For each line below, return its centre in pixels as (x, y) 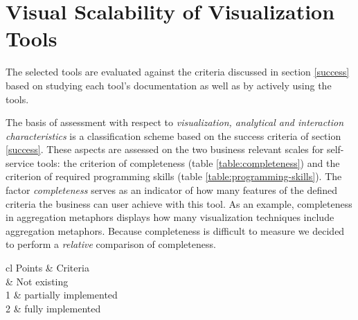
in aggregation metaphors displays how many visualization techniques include (170, 217)
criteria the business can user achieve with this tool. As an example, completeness (179, 203)
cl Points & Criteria (47, 268)
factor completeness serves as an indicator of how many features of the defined (171, 190)
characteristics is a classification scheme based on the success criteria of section (173, 135)
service (20, 162)
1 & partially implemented (62, 295)
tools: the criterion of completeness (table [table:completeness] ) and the (188, 162)
